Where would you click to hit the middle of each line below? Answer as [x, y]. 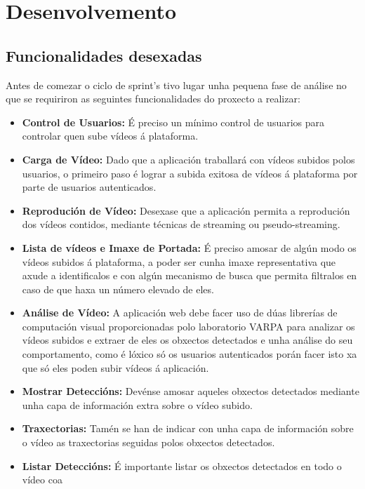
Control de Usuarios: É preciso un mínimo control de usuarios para [173, 122]
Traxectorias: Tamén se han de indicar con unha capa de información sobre [188, 428]
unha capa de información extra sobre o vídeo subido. [137, 404]
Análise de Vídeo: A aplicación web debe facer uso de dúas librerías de [180, 313]
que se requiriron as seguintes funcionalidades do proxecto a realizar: [153, 99]
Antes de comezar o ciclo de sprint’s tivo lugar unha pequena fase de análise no [176, 85]
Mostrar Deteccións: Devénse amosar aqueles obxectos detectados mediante [191, 391]
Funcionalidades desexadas [104, 55]
